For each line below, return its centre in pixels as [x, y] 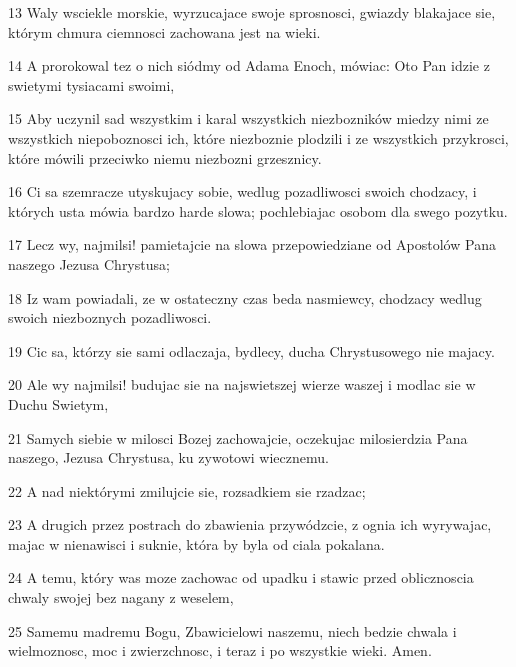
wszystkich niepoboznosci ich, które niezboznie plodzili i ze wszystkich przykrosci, [258, 137]
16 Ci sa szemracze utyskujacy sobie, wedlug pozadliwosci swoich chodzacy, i [242, 191]
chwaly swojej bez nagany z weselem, [121, 597]
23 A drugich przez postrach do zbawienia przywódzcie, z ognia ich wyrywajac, [250, 524]
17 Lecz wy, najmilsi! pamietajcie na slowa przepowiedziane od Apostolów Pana [252, 244]
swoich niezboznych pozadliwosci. [110, 317]
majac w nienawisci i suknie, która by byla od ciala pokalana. [196, 543]
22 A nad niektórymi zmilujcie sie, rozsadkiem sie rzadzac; [187, 490]
